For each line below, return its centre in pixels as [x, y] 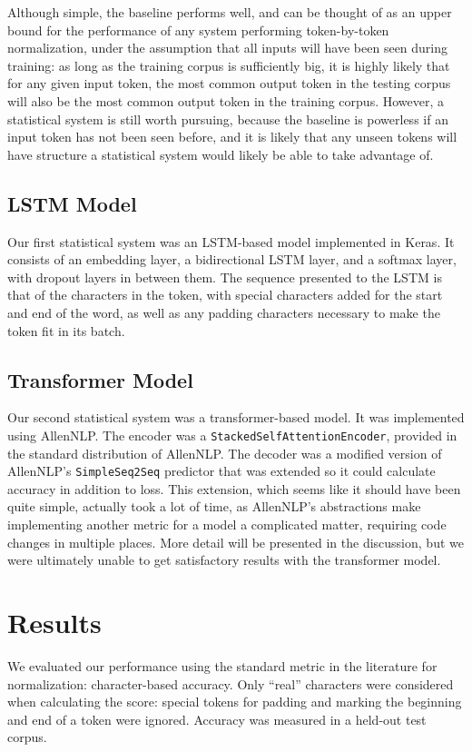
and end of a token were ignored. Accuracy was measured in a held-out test [217, 719]
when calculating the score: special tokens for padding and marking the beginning [235, 702]
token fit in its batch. [66, 330]
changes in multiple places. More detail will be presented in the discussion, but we [236, 542]
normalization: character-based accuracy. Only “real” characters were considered [231, 683]
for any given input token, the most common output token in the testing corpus [229, 83]
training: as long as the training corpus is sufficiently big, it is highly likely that [229, 65]
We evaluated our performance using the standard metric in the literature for [222, 665]
